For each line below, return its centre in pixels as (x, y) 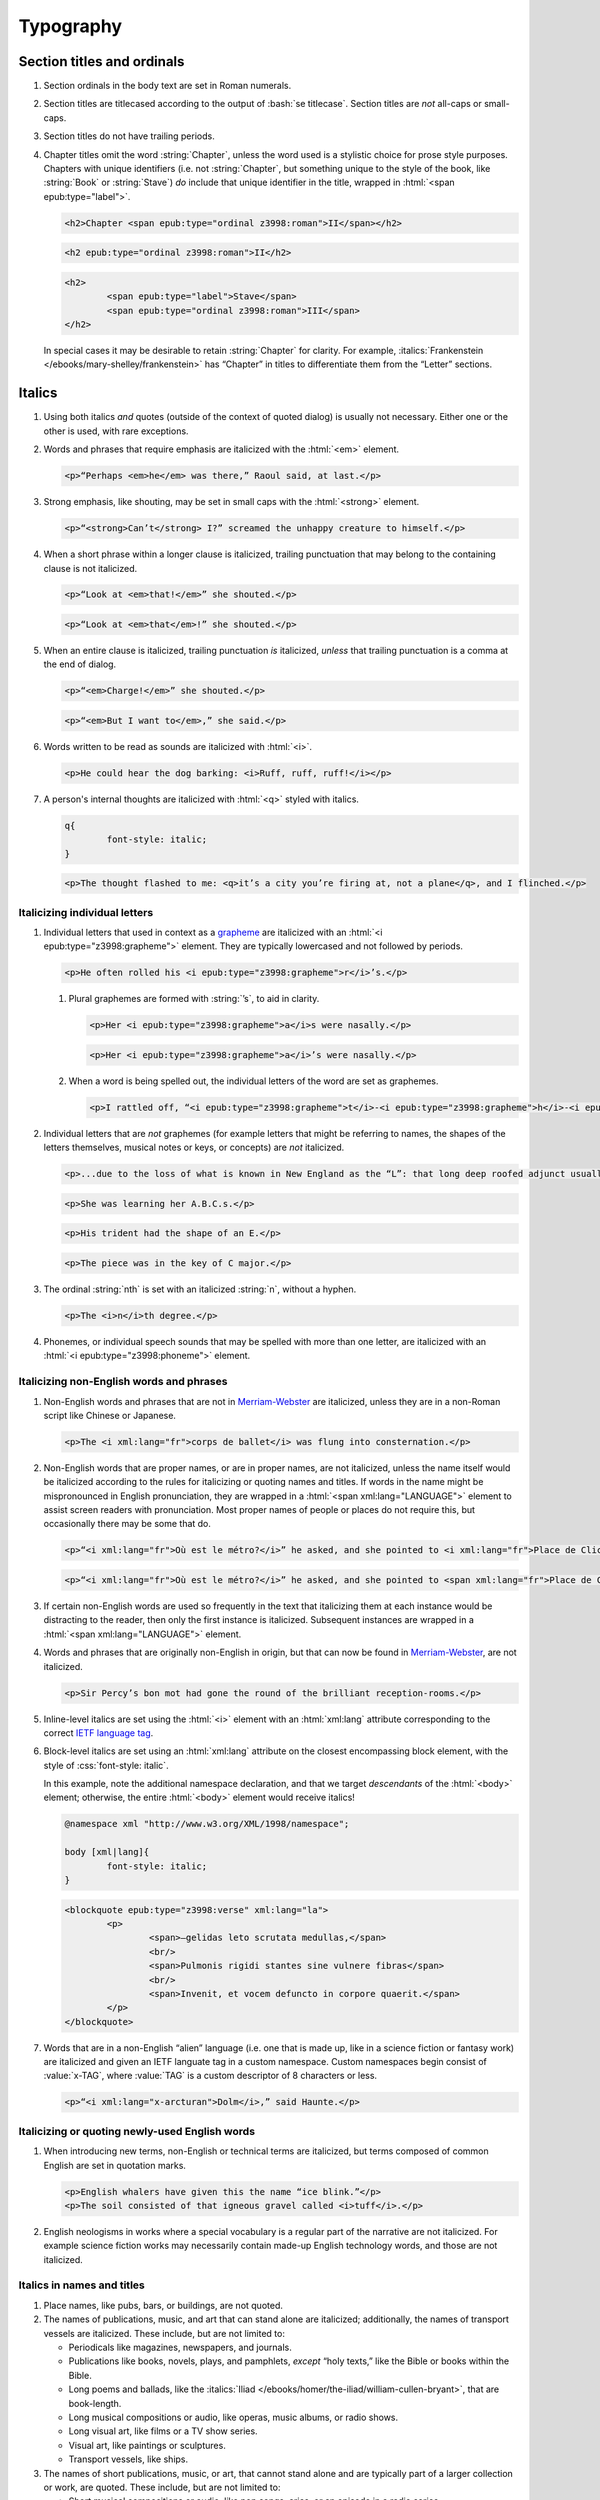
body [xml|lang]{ (107, 1852)
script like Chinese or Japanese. (110, 1415)
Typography (70, 26)
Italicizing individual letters (86, 912)
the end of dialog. (80, 664)
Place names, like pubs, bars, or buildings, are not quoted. (163, 2305)
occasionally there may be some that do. (127, 1524)
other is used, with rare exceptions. (116, 431)
